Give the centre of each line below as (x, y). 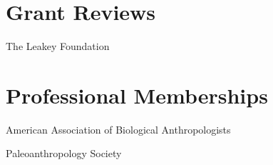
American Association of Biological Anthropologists (118, 129)
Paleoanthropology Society (64, 153)
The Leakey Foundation (58, 46)
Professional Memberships (137, 95)
